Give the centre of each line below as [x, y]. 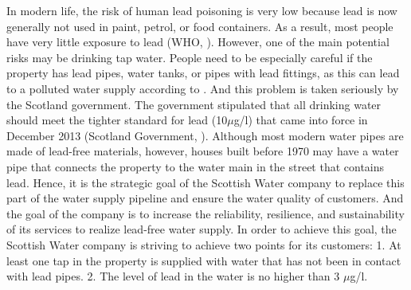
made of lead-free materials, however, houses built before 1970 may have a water [203, 151]
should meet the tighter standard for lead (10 [117, 120]
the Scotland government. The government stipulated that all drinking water [194, 104]
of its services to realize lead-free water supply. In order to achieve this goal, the [202, 229]
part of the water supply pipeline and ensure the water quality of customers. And [205, 198]
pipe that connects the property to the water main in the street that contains [196, 166]
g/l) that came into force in [301, 120]
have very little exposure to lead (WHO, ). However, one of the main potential [198, 42]
